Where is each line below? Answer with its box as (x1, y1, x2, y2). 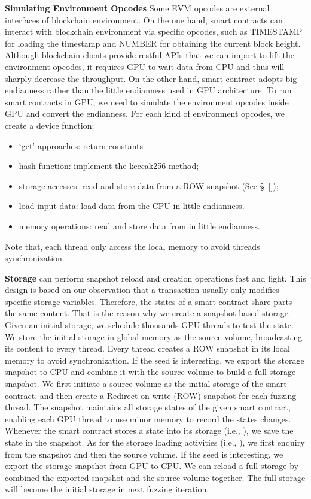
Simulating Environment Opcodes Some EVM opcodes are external (5, 2, 270, 14)
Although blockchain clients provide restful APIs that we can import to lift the (5, 49, 294, 61)
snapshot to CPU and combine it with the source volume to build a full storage (5, 365, 296, 378)
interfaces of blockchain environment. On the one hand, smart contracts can (5, 13, 283, 26)
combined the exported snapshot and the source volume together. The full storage (5, 471, 306, 483)
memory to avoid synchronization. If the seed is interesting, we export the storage (5, 353, 304, 366)
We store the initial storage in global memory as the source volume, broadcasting (5, 330, 303, 343)
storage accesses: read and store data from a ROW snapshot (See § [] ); (19, 179, 279, 192)
